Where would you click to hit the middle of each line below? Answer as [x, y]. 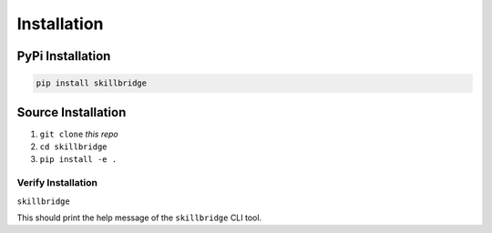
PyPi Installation [64, 56]
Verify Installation [57, 183]
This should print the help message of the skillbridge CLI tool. [139, 218]
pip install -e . [78, 160]
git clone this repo [79, 134]
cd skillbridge [74, 147]
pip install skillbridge [92, 83]
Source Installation [72, 112]
